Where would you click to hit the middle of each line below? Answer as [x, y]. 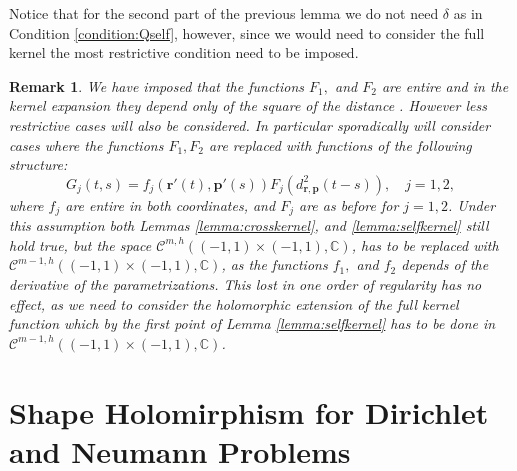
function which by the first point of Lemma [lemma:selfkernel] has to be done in [252, 323]
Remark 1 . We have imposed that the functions [157, 85]
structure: [38, 164]
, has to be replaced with [425, 244]
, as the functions [274, 264]
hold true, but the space [80, 244]
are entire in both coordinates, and [170, 204]
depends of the [445, 264]
